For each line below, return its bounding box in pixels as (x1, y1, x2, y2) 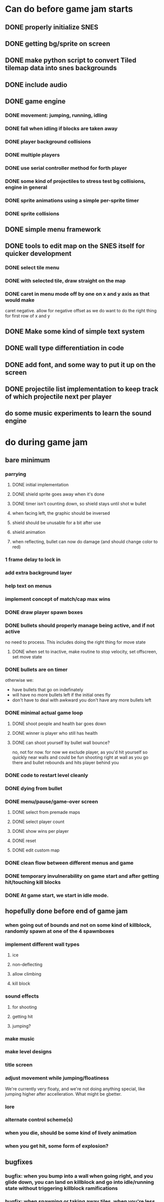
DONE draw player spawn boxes (5, 609, 83, 616)
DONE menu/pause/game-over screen (5, 798, 98, 805)
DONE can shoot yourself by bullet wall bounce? (12, 739, 110, 746)
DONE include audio (5, 80, 68, 89)
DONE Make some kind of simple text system (5, 327, 145, 335)
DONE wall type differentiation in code (5, 344, 124, 352)
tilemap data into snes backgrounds (5, 64, 117, 72)
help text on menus (5, 582, 52, 589)
